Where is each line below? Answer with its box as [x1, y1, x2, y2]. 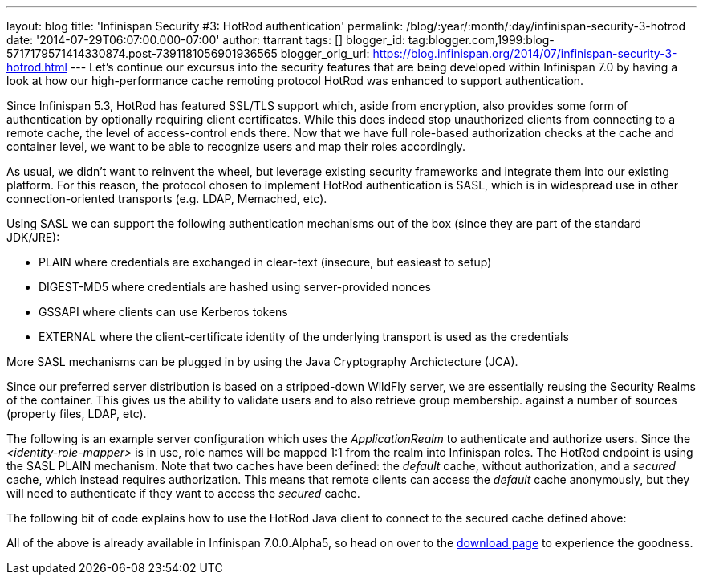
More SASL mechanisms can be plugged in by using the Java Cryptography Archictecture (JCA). [6, 355, 518, 368]
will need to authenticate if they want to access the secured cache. [6, 486, 360, 500]
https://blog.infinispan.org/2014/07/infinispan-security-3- [372, 47, 677, 60]
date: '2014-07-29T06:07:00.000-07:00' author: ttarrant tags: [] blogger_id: [6, 33, 405, 47]
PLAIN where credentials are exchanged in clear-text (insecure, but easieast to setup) [39, 255, 492, 269]
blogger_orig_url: [280, 47, 370, 60]
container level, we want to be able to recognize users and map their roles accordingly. [6, 140, 466, 153]
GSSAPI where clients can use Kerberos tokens [39, 305, 288, 319]
